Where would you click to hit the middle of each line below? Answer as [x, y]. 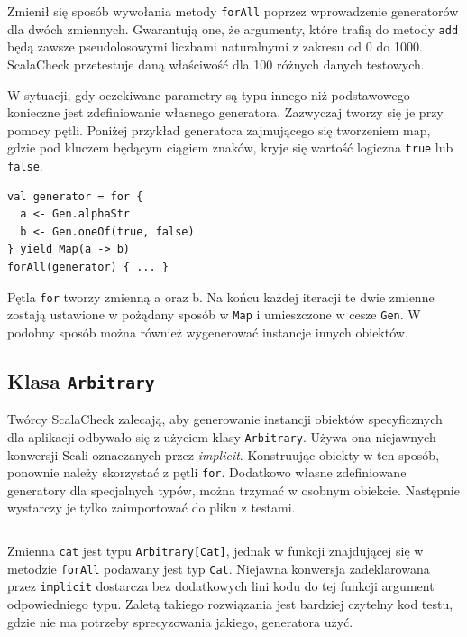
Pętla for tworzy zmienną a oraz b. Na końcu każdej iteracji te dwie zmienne [221, 296]
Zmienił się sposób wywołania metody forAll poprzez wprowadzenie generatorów [233, 11]
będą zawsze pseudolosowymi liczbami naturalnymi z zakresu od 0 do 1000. [215, 46]
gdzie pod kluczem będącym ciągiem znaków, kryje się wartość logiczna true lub [230, 148]
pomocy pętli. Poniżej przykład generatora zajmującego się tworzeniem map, [219, 129]
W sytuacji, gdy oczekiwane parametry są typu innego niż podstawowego [209, 94]
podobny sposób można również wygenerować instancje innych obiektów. [208, 332]
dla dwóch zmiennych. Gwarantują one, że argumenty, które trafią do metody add [233, 28]
